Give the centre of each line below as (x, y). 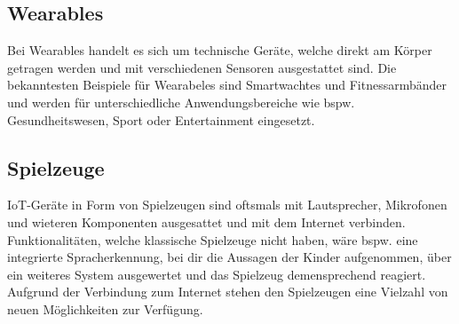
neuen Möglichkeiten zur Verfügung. (105, 308)
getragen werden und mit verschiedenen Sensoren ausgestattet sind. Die (202, 67)
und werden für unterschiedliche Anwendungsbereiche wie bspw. (181, 102)
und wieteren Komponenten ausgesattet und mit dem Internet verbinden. (206, 221)
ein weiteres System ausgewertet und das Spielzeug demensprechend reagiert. (217, 274)
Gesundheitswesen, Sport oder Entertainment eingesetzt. (161, 119)
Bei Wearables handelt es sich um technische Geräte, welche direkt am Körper (220, 50)
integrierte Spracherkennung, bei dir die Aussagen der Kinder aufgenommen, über (229, 257)
